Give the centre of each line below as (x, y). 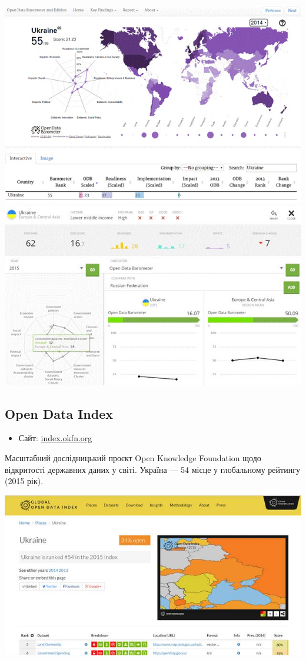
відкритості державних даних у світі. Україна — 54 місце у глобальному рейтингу (152, 469)
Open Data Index (59, 413)
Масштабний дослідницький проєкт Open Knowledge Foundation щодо (133, 458)
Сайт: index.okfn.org (55, 438)
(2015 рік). (24, 481)
